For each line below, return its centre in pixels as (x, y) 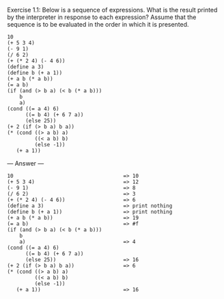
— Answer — (26, 163)
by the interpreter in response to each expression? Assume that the (102, 17)
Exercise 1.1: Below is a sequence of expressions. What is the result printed (112, 10)
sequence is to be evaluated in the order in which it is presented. (98, 24)
